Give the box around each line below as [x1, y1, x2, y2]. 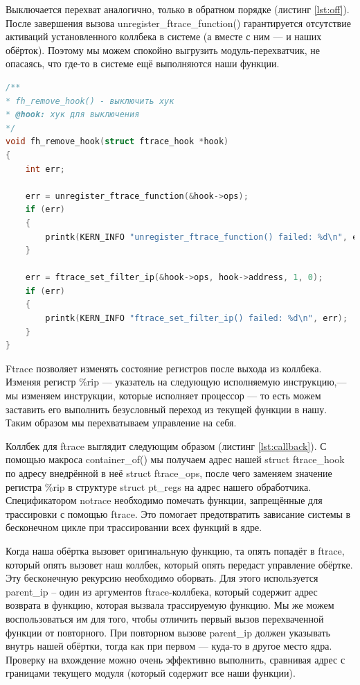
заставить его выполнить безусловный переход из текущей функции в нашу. [6, 401, 327, 416]
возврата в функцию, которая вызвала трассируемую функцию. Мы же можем [6, 598, 334, 612]
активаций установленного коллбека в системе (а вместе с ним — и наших [6, 29, 322, 44]
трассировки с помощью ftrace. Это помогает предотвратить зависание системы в [6, 506, 351, 521]
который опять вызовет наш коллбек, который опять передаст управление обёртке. [6, 557, 353, 571]
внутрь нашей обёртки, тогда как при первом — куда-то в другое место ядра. [6, 639, 332, 653]
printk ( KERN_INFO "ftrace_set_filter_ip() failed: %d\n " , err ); [45, 313, 348, 324]
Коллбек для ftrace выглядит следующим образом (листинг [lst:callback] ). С [6, 438, 327, 453]
